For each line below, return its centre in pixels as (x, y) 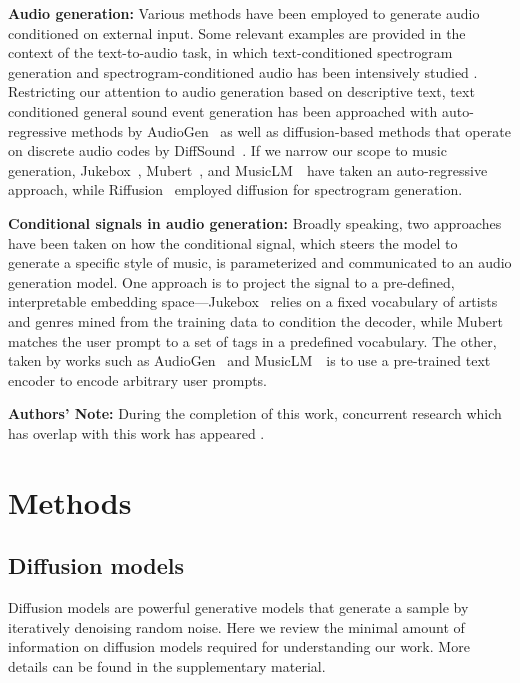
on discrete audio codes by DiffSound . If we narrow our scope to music (227, 150)
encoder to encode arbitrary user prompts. (138, 379)
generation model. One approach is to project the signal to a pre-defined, (231, 281)
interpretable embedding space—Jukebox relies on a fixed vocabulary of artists (253, 301)
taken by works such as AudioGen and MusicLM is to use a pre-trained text (249, 360)
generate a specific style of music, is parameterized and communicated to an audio (260, 262)
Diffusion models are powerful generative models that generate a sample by (238, 607)
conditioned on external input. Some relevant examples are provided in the (237, 32)
